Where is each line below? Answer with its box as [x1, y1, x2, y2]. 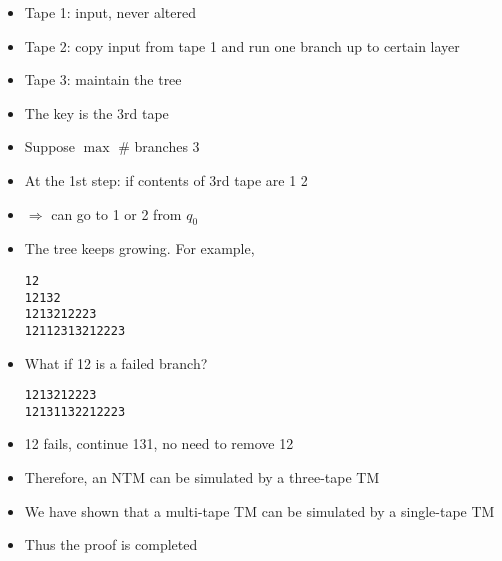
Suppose [24, 136, 76, 157]
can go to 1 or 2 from [51, 203, 182, 224]
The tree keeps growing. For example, [24, 238, 255, 259]
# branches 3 [118, 136, 200, 157]
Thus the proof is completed [24, 534, 198, 555]
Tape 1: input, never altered [24, 2, 197, 22]
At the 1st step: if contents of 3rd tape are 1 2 [24, 169, 308, 190]
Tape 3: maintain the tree [24, 69, 182, 90]
